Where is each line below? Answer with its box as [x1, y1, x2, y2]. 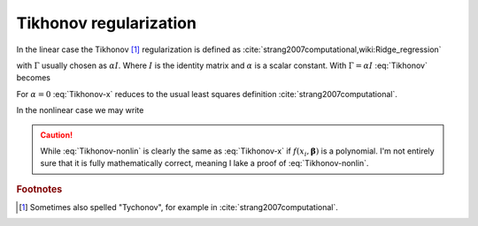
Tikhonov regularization [16, 13, 197, 33]
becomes [16, 72, 50, 83]
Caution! [40, 129, 73, 140]
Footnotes [16, 183, 63, 195]
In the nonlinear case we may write [16, 105, 144, 116]
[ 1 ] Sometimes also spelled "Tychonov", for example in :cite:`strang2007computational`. [19, 201, 338, 212]
